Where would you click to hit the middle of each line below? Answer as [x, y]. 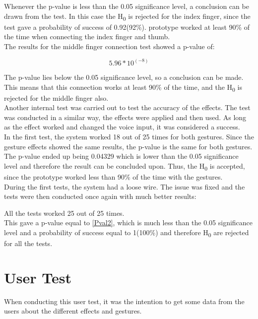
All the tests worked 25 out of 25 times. [64, 213]
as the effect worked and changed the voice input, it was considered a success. [122, 127]
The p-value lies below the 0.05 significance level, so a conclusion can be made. [124, 77]
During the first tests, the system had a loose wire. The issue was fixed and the [125, 186]
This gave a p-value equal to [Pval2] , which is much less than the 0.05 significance [129, 223]
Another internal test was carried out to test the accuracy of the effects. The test [127, 107]
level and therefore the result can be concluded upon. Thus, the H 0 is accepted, [125, 166]
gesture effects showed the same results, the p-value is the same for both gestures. [128, 146]
